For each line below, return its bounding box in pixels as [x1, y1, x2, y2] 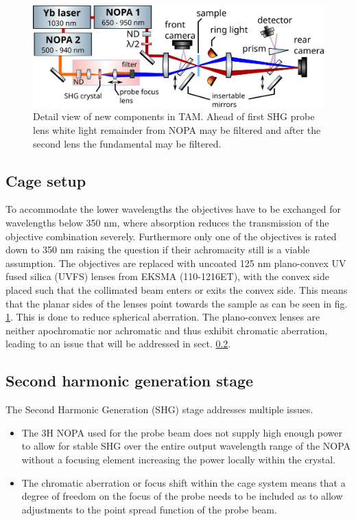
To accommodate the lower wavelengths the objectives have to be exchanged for [5, 202, 341, 216]
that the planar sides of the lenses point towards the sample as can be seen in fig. [5, 296, 348, 310]
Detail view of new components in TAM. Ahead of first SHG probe [33, 109, 315, 124]
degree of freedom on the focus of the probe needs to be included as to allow [21, 489, 343, 503]
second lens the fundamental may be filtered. [33, 136, 222, 150]
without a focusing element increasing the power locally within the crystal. [21, 452, 336, 466]
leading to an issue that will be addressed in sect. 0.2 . [5, 336, 231, 351]
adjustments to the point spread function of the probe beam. [21, 502, 277, 516]
